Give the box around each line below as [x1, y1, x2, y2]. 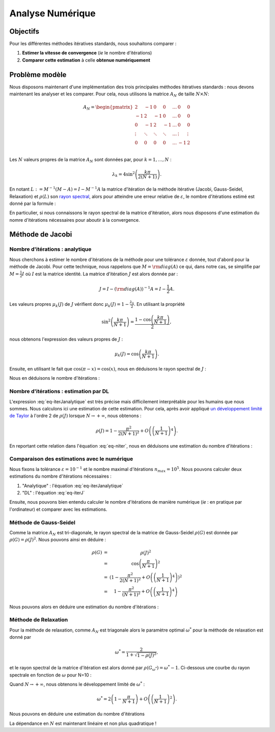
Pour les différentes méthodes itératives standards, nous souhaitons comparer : [9, 41, 177, 47]
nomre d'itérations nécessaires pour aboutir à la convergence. [9, 217, 140, 223]
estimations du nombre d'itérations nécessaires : [9, 473, 112, 479]
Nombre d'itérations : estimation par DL [9, 388, 109, 395]
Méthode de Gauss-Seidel [9, 519, 76, 526]
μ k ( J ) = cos [115, 351, 139, 358]
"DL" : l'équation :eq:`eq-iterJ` [22, 490, 85, 495]
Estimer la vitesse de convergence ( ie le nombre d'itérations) [22, 50, 152, 56]
